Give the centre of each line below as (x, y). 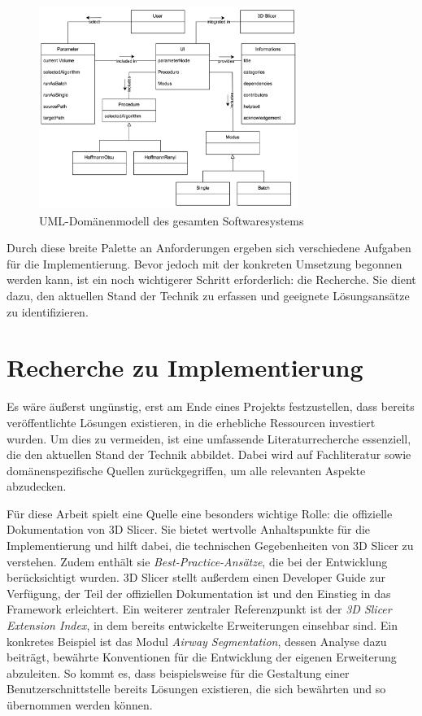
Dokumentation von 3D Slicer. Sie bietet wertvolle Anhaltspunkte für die (189, 529)
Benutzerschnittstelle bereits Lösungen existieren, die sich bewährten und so (196, 689)
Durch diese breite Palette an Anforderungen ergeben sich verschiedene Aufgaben (209, 248)
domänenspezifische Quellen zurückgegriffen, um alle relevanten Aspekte (186, 470)
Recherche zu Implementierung (185, 367)
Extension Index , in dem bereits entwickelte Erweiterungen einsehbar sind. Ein (202, 625)
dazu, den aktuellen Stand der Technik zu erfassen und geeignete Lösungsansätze (208, 296)
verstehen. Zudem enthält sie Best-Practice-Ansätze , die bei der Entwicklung (197, 561)
